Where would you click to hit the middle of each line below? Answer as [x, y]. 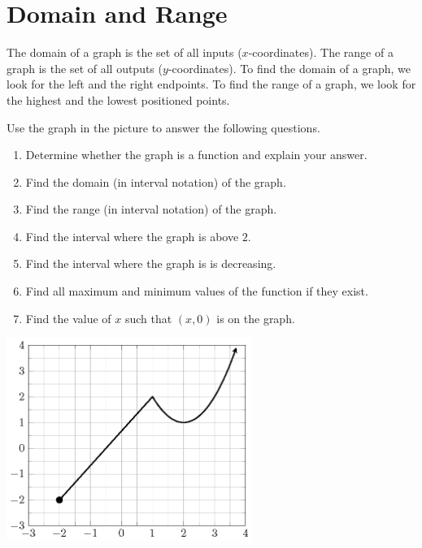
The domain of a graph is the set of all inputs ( [124, 52]
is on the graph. [256, 318]
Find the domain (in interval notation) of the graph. [156, 181]
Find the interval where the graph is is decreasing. [151, 263]
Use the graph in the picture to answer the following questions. [163, 127]
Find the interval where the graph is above [132, 236]
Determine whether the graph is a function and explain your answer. [196, 155]
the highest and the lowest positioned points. [118, 99]
